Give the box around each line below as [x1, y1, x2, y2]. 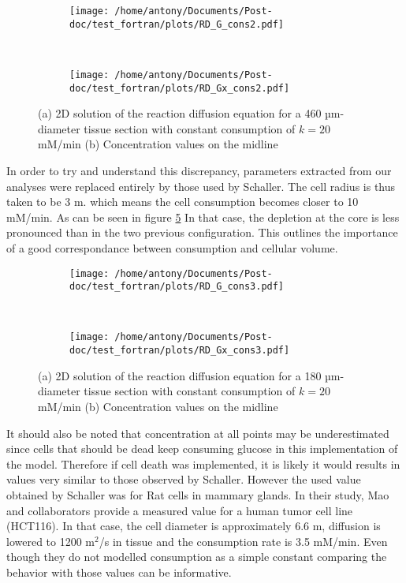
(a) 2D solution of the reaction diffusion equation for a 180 [38, 367, 322, 383]
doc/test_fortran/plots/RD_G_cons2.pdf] [69, 18, 285, 30]
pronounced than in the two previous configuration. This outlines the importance [6, 224, 398, 241]
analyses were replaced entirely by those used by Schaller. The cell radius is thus [6, 178, 396, 194]
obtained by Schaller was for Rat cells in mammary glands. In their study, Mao [6, 486, 389, 503]
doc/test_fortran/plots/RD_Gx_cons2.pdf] [69, 82, 290, 94]
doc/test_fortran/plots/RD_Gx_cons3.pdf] [69, 345, 290, 357]
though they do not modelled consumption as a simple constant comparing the [6, 548, 387, 565]
